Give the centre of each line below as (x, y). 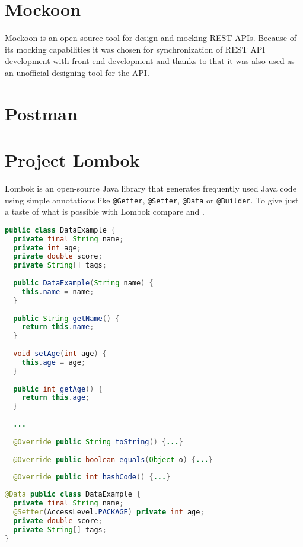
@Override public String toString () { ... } (98, 442)
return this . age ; (56, 398)
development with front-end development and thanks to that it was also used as (150, 61)
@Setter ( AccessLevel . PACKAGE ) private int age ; (109, 512)
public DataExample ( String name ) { (83, 283)
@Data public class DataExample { (73, 494)
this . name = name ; (58, 292)
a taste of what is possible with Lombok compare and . (105, 212)
